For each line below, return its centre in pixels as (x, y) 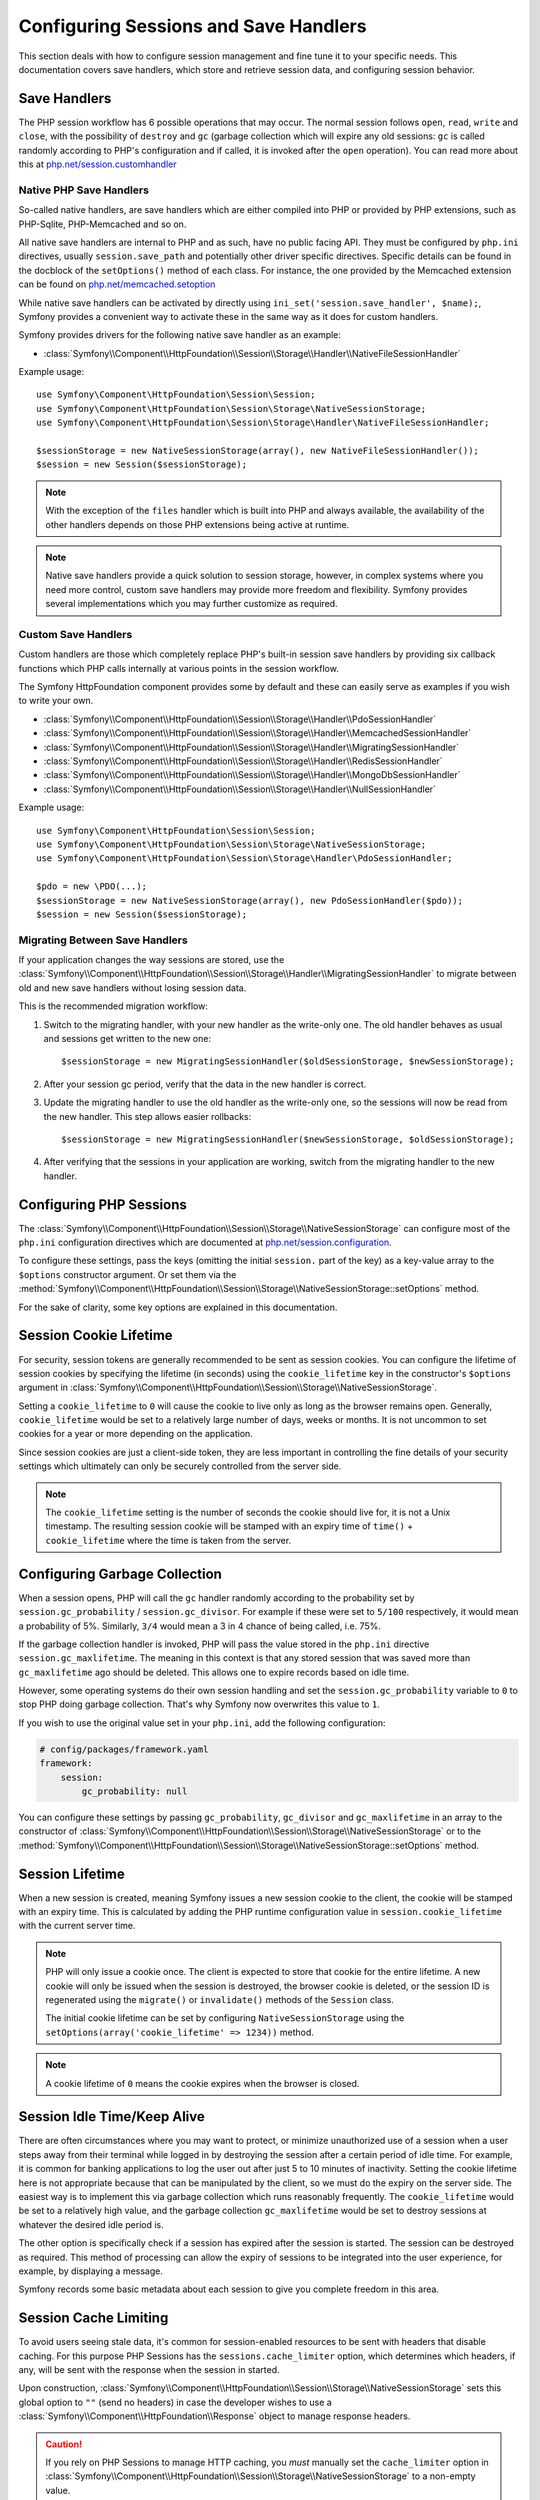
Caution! (64, 2444)
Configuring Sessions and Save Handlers (192, 26)
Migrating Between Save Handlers (103, 940)
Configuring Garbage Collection (120, 1573)
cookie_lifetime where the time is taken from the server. (168, 1540)
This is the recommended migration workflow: (113, 1006)
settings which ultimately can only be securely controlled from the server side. (180, 1466)
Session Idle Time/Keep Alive (111, 2116)
